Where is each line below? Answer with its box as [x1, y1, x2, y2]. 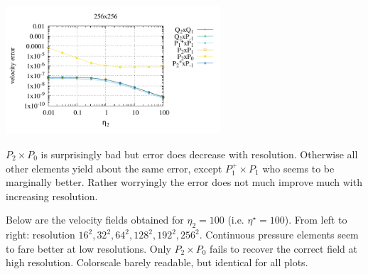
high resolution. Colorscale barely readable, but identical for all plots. [6, 255, 308, 270]
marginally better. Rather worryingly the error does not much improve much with [6, 175, 362, 190]
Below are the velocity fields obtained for [6, 212, 184, 227]
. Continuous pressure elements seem [199, 227, 359, 242]
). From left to [284, 212, 347, 227]
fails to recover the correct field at [210, 241, 357, 256]
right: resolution [6, 227, 75, 242]
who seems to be [262, 160, 335, 175]
